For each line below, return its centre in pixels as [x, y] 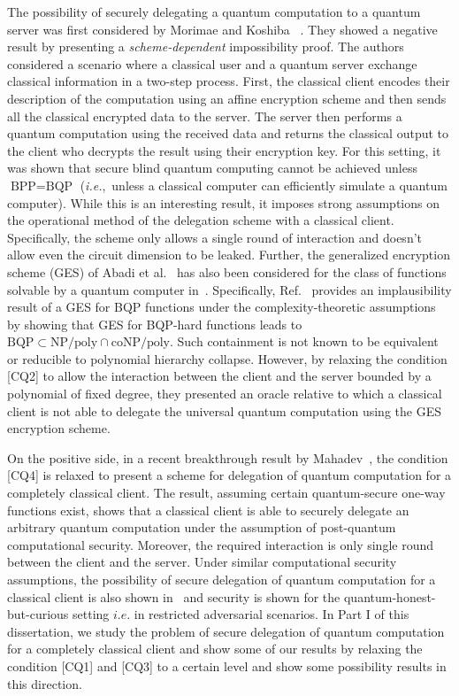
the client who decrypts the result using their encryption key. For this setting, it [224, 150]
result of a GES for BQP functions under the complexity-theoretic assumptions [222, 307]
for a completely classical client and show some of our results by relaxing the [215, 649]
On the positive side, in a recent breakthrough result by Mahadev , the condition [228, 457]
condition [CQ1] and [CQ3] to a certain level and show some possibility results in [227, 665]
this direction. [45, 683]
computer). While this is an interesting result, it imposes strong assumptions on [223, 202]
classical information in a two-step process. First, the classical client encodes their [229, 81]
